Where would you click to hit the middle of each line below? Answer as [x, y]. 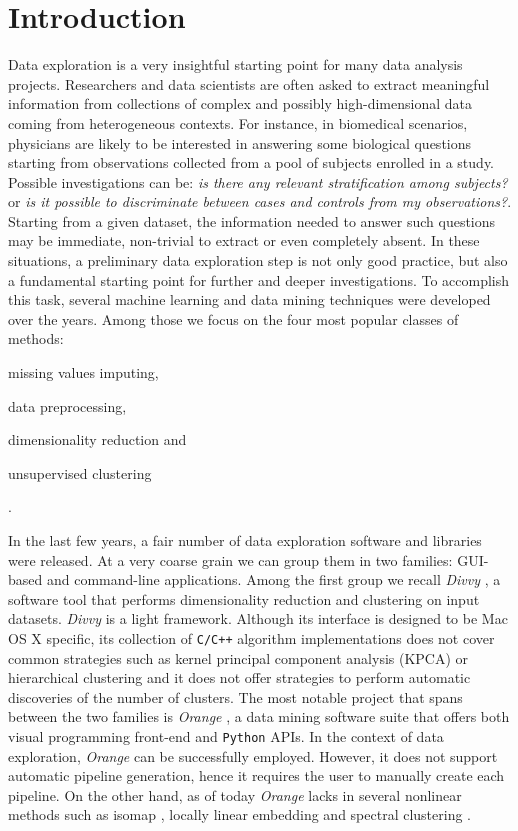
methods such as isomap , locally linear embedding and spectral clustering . [239, 814]
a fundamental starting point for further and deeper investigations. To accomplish [259, 279]
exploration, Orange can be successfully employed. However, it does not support [253, 755]
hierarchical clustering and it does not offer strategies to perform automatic [239, 677]
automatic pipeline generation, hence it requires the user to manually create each [256, 775]
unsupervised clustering [80, 472]
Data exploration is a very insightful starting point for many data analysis [235, 64]
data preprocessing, [67, 405]
